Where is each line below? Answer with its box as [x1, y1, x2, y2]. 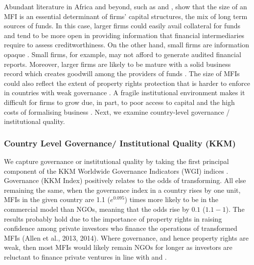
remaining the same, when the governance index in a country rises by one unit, [4, 184, 241, 195]
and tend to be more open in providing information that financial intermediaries [4, 30, 245, 40]
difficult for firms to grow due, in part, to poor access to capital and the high [4, 97, 235, 107]
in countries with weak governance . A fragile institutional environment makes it [4, 87, 245, 98]
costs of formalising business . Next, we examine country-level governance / [4, 106, 230, 117]
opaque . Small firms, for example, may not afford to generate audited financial [4, 49, 241, 59]
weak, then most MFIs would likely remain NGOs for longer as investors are [4, 242, 232, 252]
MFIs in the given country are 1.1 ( [4, 194, 110, 204]
